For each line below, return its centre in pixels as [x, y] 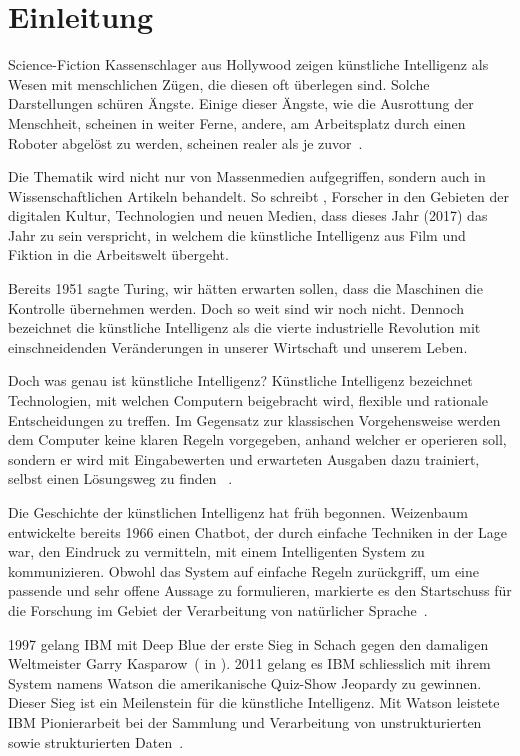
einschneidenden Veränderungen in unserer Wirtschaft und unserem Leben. [238, 346]
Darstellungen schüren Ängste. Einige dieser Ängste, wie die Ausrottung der [241, 103]
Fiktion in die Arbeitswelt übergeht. [118, 254]
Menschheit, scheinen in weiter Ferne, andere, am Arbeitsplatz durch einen [237, 122]
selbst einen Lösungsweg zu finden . [120, 478]
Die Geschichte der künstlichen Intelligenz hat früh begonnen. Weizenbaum [238, 512]
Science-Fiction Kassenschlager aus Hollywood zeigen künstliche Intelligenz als [248, 64]
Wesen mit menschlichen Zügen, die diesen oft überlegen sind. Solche [219, 83]
